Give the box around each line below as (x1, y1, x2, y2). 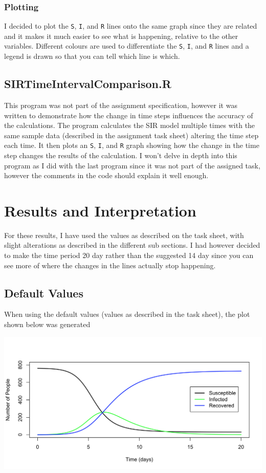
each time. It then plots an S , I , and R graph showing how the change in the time (4, 140, 259, 150)
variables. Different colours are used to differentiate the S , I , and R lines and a (4, 40, 249, 51)
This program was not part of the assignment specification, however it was (4, 99, 237, 110)
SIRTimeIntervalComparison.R (4, 76, 171, 92)
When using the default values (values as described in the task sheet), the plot (4, 309, 250, 319)
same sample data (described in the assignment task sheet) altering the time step (4, 130, 259, 140)
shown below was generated (4, 319, 91, 330)
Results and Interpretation (4, 200, 196, 221)
